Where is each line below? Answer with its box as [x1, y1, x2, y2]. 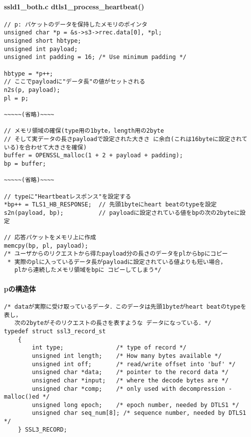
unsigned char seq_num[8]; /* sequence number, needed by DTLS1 [32, 409, 246, 417]
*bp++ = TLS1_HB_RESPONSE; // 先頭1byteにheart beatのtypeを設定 [4, 201, 217, 208]
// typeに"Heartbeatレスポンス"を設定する [4, 193, 131, 200]
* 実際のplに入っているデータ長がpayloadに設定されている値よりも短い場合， [7, 258, 226, 265]
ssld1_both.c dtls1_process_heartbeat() [4, 1, 145, 11]
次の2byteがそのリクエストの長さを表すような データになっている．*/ [14, 320, 211, 327]
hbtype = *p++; [4, 70, 53, 77]
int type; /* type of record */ [32, 344, 187, 351]
